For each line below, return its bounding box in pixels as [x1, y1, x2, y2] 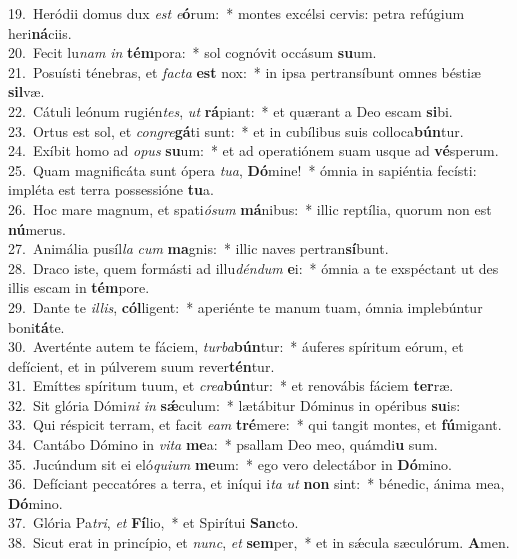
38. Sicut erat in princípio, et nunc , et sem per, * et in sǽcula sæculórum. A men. [8, 532, 510, 553]
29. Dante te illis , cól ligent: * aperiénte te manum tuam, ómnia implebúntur [8, 296, 483, 317]
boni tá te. [8, 316, 65, 337]
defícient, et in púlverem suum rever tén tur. [8, 355, 275, 376]
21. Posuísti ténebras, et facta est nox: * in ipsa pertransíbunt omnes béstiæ [8, 61, 481, 82]
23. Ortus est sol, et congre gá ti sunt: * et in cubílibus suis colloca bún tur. [8, 120, 464, 141]
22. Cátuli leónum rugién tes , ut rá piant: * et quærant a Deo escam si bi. [8, 100, 453, 121]
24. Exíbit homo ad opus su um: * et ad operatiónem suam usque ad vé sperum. [8, 140, 499, 161]
